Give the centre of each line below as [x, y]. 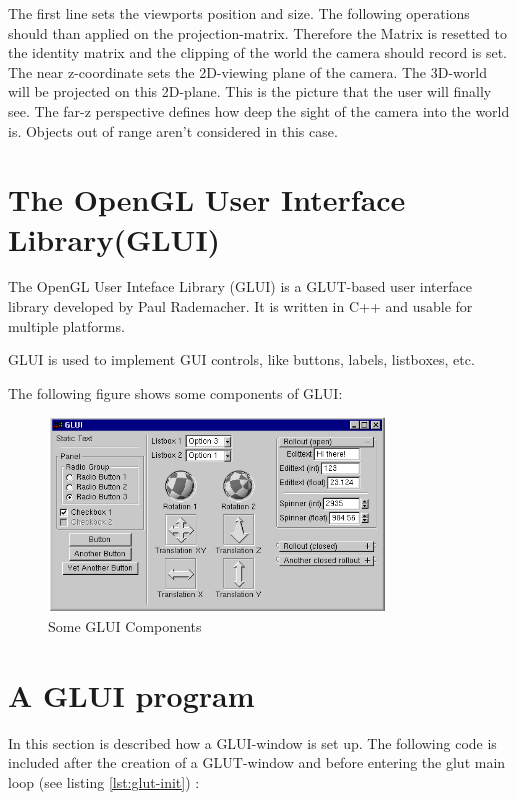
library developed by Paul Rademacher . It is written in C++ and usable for [240, 306]
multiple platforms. [66, 325]
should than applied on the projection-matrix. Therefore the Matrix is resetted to [258, 32]
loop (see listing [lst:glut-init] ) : [104, 781]
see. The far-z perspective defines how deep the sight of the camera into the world [259, 110]
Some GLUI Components [125, 626]
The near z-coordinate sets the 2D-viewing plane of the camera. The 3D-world [247, 71]
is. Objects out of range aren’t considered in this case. [173, 130]
